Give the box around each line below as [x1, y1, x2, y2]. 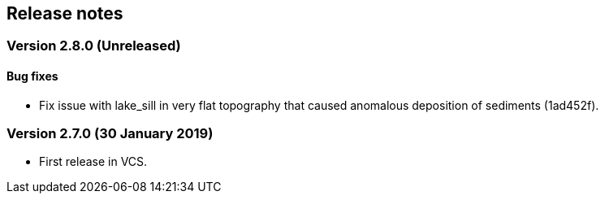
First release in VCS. [39, 154, 148, 169]
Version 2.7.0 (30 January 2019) [6, 125, 214, 142]
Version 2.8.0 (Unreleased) [6, 37, 181, 54]
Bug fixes [6, 69, 58, 84]
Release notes [6, 3, 123, 24]
